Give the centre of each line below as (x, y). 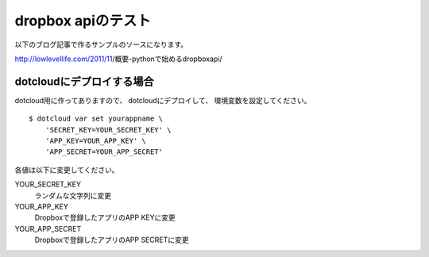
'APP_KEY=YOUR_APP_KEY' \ (96, 141)
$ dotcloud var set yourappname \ (96, 119)
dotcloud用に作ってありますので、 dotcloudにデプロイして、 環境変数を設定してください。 (163, 100)
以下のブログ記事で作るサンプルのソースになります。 (101, 44)
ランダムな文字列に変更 (73, 195)
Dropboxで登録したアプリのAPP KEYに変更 (105, 217)
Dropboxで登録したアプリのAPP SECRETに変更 (112, 240)
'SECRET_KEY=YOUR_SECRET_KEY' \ (108, 130)
